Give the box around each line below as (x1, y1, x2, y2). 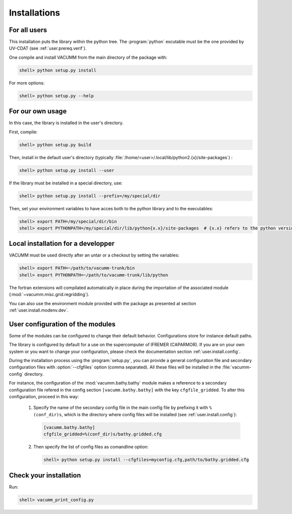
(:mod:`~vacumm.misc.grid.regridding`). (9, 292, 90, 297)
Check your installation (9, 471, 81, 479)
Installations (9, 7, 60, 18)
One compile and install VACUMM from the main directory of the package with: (9, 54, 167, 60)
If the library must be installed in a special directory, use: (9, 180, 123, 186)
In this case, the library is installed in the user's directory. (9, 120, 124, 126)
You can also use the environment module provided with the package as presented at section (9, 300, 197, 306)
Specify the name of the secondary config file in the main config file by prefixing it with (33, 404, 208, 411)
